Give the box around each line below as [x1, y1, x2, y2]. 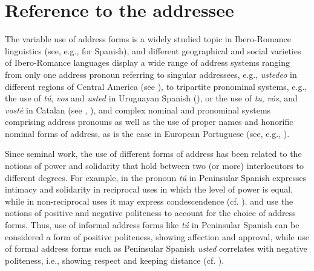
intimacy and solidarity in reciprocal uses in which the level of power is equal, [5, 183, 293, 196]
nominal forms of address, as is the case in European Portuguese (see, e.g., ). [5, 127, 290, 139]
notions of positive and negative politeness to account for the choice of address [5, 206, 296, 219]
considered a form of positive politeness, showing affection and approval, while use [5, 230, 310, 243]
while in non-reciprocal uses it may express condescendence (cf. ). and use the [5, 194, 293, 207]
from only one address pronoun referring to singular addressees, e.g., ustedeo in [5, 68, 297, 80]
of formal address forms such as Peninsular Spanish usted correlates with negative [5, 242, 307, 255]
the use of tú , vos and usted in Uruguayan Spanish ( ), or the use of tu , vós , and [5, 92, 298, 104]
